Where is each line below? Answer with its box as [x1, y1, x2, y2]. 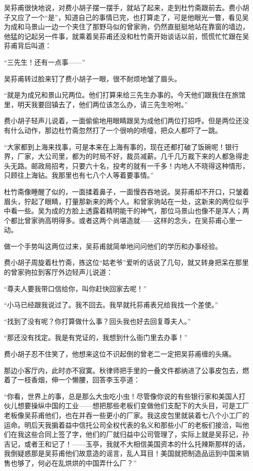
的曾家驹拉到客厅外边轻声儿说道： [4, 267, 113, 277]
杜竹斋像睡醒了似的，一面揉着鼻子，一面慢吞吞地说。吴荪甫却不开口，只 [4, 186, 235, 196]
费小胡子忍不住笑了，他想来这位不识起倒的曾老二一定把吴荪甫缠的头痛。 [4, 349, 235, 359]
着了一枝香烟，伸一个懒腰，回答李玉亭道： [4, 375, 140, 385]
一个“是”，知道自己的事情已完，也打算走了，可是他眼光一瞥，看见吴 [31, 12, 249, 22]
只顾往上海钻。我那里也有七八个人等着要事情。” [4, 170, 154, 180]
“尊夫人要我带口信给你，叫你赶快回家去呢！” [4, 283, 147, 293]
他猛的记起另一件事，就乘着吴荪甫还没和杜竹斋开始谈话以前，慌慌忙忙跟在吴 [4, 31, 249, 41]
